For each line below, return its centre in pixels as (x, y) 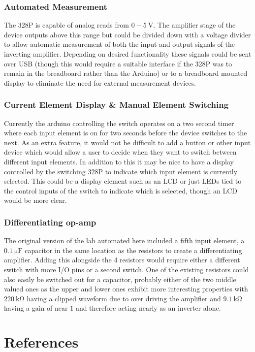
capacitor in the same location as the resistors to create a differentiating (133, 250)
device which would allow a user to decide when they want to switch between (120, 152)
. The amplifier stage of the (194, 25)
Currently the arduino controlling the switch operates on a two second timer (119, 123)
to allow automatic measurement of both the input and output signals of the (119, 44)
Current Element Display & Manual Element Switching (116, 105)
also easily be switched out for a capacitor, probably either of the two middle (120, 279)
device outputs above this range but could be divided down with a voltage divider (127, 34)
